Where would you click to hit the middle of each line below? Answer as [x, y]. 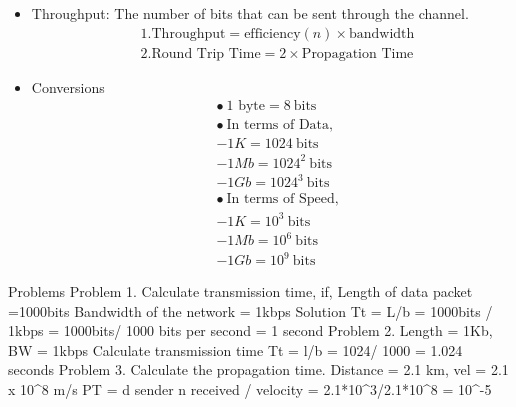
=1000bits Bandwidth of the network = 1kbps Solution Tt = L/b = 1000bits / [250, 310]
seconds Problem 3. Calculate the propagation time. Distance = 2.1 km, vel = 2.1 [258, 369]
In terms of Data [278, 125]
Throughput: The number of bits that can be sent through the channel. [250, 13]
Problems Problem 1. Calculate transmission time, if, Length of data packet [240, 291]
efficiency [272, 33]
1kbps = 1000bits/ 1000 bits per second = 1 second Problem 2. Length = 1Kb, [250, 330]
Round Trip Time [206, 53]
